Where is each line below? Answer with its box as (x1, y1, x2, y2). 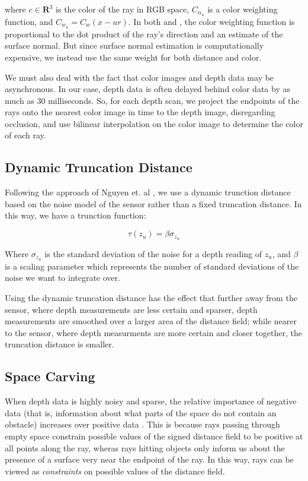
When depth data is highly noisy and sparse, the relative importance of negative (5, 395, 297, 407)
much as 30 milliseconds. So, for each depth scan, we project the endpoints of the (5, 94, 300, 106)
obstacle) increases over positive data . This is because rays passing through (5, 418, 280, 431)
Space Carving (5, 367, 95, 385)
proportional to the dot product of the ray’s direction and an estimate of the (5, 27, 283, 40)
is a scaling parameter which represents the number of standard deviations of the (5, 260, 299, 272)
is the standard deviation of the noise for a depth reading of (44, 247, 262, 260)
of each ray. (5, 129, 46, 141)
